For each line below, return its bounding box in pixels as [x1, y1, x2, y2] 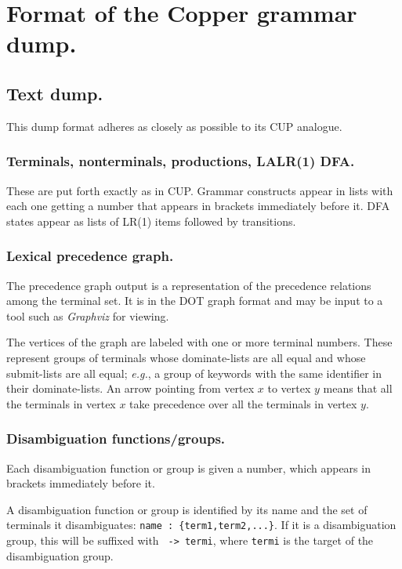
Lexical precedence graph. [6, 246, 174, 266]
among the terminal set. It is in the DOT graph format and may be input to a [6, 292, 383, 309]
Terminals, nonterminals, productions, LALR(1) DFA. [6, 151, 355, 171]
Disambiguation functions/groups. [6, 429, 226, 448]
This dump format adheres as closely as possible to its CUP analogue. [6, 118, 342, 134]
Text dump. [6, 81, 103, 105]
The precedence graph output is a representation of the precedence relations [6, 277, 371, 293]
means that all [323, 380, 393, 397]
